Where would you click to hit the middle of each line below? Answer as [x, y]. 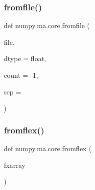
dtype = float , [25, 58]
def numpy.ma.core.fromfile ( [47, 25]
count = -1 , [21, 75]
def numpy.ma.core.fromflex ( [48, 148]
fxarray [15, 165]
